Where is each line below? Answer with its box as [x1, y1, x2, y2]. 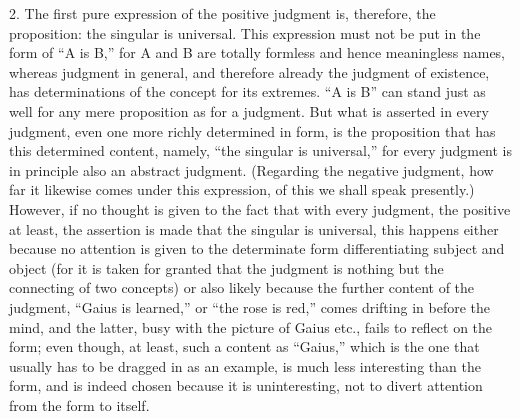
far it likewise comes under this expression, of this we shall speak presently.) [9, 179, 475, 200]
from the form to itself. [9, 394, 150, 415]
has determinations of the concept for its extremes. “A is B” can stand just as [9, 81, 486, 102]
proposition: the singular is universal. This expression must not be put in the [9, 22, 481, 43]
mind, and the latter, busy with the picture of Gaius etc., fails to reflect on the [9, 316, 493, 337]
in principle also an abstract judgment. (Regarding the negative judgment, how [9, 159, 494, 180]
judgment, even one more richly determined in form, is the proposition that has [9, 120, 496, 141]
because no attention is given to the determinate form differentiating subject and [9, 238, 505, 259]
